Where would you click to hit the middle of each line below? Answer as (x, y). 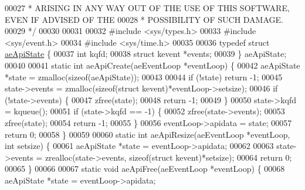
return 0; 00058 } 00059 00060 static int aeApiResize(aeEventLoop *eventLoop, (148, 134)
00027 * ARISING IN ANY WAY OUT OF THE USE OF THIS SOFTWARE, (147, 8)
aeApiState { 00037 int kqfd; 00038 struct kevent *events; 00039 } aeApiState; (146, 54)
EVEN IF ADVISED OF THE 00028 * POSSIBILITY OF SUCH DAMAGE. (144, 19)
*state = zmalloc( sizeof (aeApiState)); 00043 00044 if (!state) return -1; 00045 (144, 77)
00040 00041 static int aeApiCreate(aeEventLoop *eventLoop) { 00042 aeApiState (152, 65)
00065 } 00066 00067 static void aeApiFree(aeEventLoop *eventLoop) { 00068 (145, 169)
